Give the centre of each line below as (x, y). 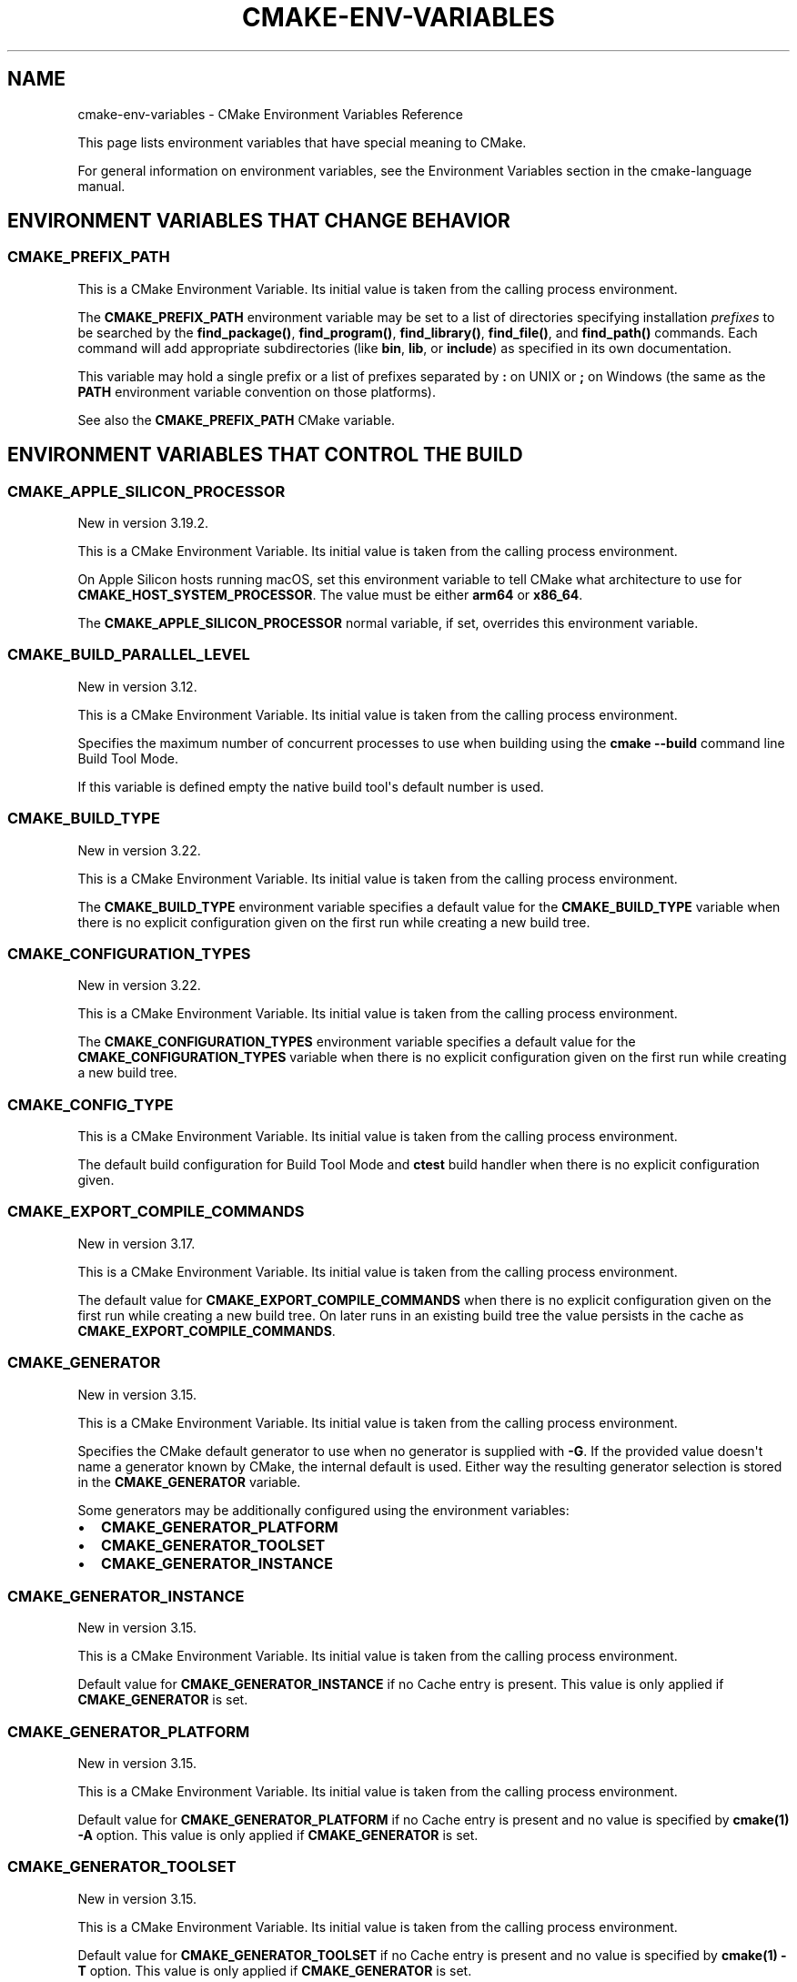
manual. (101, 186)
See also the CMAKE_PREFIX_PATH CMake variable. (237, 420)
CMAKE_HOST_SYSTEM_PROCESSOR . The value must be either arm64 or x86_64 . (330, 595)
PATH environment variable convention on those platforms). (257, 391)
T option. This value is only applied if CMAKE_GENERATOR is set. (275, 1970)
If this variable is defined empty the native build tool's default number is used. (311, 786)
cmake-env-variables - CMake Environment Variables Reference (270, 114)
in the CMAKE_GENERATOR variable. (189, 1481)
